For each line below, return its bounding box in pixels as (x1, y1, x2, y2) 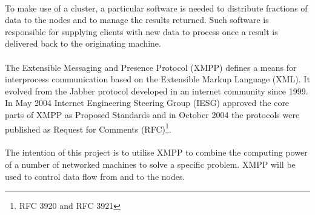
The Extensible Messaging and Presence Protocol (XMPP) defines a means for (5, 61, 297, 73)
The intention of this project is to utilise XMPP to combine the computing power (5, 146, 308, 159)
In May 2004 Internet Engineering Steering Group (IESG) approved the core (5, 96, 290, 109)
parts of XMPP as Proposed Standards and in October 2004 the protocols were (5, 108, 300, 121)
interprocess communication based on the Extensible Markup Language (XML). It (5, 73, 310, 85)
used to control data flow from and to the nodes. (5, 170, 185, 182)
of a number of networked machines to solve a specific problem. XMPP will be (5, 157, 296, 170)
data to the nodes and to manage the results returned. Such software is (5, 13, 269, 26)
